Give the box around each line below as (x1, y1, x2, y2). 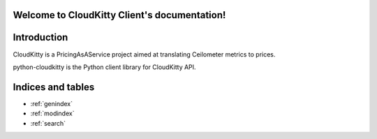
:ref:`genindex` (30, 99, 73, 108)
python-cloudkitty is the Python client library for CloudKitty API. (13, 63, 196, 71)
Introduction (13, 31, 68, 43)
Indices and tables (13, 81, 95, 93)
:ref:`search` (30, 119, 66, 127)
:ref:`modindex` (30, 109, 75, 118)
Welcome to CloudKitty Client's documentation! (13, 9, 226, 21)
